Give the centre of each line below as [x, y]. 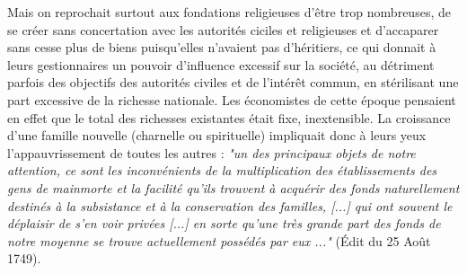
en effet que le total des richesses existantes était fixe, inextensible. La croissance [229, 117]
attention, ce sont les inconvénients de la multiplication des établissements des [222, 170]
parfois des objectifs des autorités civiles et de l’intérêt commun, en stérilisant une [233, 82]
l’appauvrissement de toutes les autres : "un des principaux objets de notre [211, 152]
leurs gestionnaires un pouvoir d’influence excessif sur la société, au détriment [221, 64]
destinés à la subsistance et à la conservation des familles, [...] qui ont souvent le [230, 205]
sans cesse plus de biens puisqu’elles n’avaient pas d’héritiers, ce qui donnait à [222, 47]
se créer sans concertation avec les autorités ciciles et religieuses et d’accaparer [223, 29]
